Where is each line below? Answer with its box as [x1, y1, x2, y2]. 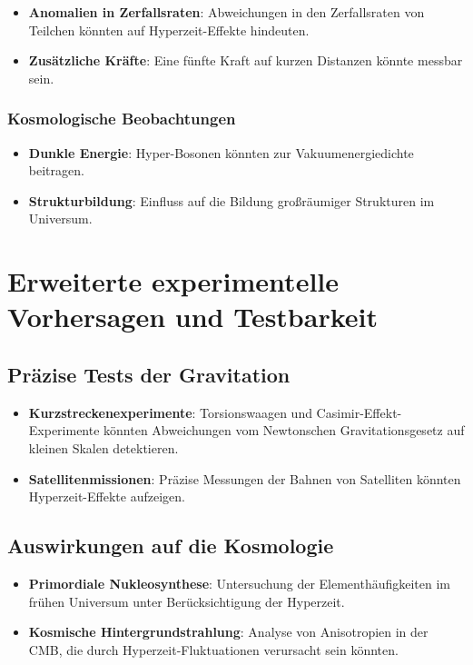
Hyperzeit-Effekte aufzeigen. [28, 487, 185, 506]
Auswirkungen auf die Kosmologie [7, 531, 334, 560]
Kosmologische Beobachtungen [7, 107, 236, 130]
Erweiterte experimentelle [7, 263, 340, 300]
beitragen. [28, 161, 84, 180]
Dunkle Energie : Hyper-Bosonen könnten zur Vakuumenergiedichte [28, 143, 414, 162]
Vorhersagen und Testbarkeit [7, 298, 378, 335]
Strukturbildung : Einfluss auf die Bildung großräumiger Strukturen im [28, 191, 435, 210]
